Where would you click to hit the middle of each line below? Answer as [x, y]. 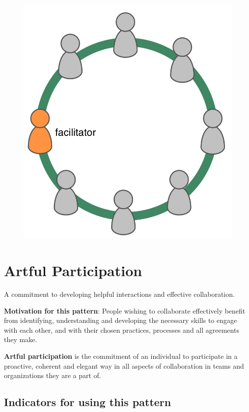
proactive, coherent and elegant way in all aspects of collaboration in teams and [124, 365]
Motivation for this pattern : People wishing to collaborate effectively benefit [125, 310]
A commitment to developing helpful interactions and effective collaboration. [119, 294]
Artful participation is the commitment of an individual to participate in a [121, 356]
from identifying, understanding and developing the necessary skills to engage [121, 320]
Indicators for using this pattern [88, 402]
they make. [21, 339]
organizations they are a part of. [53, 375]
